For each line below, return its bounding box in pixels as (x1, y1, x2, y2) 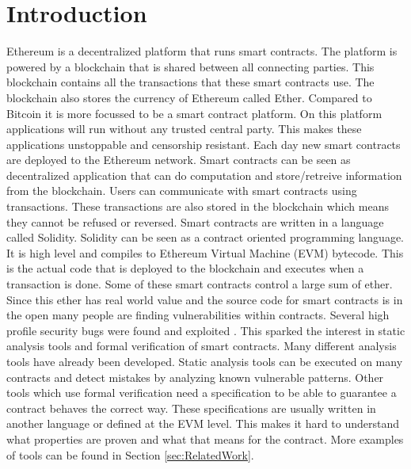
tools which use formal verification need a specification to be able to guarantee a (6, 384, 397, 401)
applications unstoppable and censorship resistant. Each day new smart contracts (6, 135, 401, 152)
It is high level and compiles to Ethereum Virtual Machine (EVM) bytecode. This (6, 244, 404, 261)
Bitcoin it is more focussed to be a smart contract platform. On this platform (6, 105, 382, 121)
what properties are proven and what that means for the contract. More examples (6, 430, 404, 447)
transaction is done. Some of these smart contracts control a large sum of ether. (6, 276, 393, 292)
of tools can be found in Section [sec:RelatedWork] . (6, 446, 254, 463)
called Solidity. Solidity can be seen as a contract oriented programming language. (6, 229, 404, 246)
